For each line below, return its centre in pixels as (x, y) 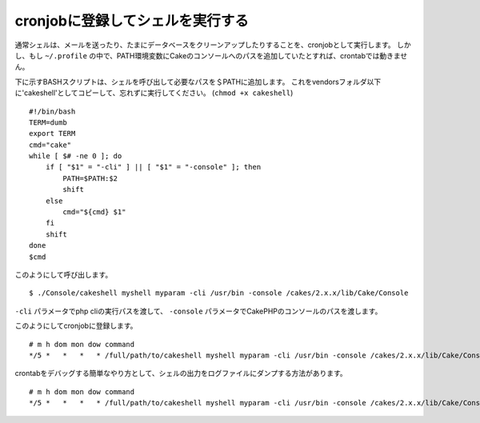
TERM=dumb (48, 122)
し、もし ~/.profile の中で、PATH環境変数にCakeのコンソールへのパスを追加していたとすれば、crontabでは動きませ (211, 55)
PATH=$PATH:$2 (90, 178)
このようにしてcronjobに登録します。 (76, 326)
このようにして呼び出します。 (64, 274)
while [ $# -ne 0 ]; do (76, 156)
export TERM (52, 134)
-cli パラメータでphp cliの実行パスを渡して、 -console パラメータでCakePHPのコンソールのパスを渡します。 (198, 311)
